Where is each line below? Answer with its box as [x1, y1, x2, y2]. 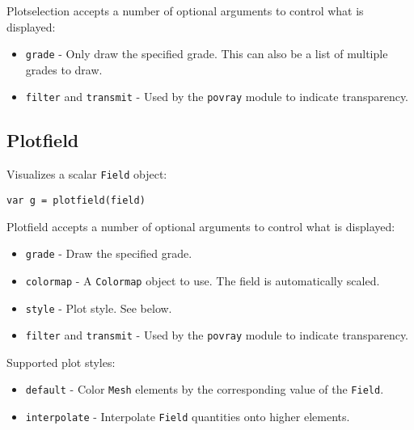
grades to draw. [25, 61, 103, 78]
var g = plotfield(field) [6, 194, 146, 206]
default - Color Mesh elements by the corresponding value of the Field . [25, 381, 384, 398]
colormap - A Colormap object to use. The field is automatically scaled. [25, 272, 380, 289]
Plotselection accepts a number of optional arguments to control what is [6, 2, 364, 19]
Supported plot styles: [6, 353, 116, 370]
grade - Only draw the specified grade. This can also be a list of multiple [25, 45, 388, 62]
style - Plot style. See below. [25, 299, 172, 316]
